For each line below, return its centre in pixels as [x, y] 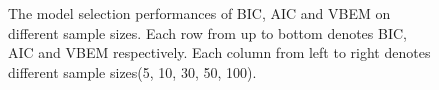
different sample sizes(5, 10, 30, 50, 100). [132, 71]
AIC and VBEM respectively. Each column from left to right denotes [219, 52]
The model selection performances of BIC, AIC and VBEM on [199, 13]
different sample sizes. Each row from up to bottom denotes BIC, [207, 32]
